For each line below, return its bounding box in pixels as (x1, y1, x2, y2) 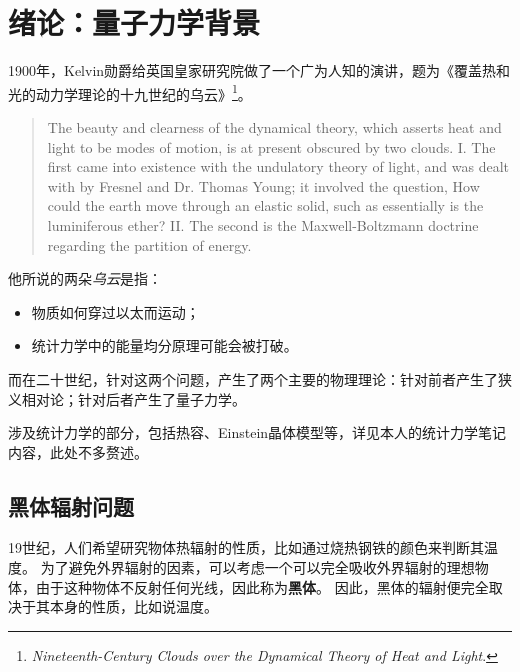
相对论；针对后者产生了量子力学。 (21, 388, 246, 409)
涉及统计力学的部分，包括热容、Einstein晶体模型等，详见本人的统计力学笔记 (8, 422, 507, 443)
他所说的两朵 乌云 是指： (8, 268, 162, 289)
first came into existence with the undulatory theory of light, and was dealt (47, 156, 509, 177)
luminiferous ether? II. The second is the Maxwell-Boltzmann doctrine (47, 214, 479, 235)
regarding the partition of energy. (47, 234, 252, 255)
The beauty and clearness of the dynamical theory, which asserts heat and (47, 116, 502, 137)
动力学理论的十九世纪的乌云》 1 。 (35, 80, 252, 104)
